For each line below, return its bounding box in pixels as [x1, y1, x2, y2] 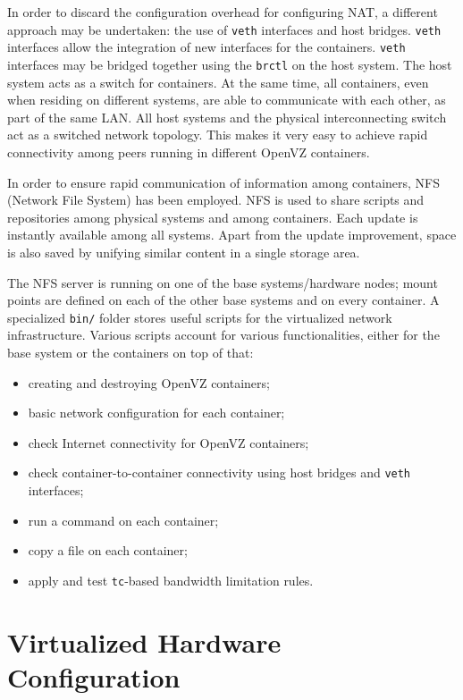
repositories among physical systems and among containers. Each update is [7, 207, 418, 226]
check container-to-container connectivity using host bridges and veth [28, 463, 411, 482]
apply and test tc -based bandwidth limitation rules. [28, 570, 314, 589]
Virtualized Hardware [7, 623, 282, 660]
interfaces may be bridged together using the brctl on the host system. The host [7, 55, 452, 73]
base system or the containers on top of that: [7, 342, 254, 361]
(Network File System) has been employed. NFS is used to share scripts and [7, 190, 425, 209]
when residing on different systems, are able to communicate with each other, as [7, 90, 446, 109]
